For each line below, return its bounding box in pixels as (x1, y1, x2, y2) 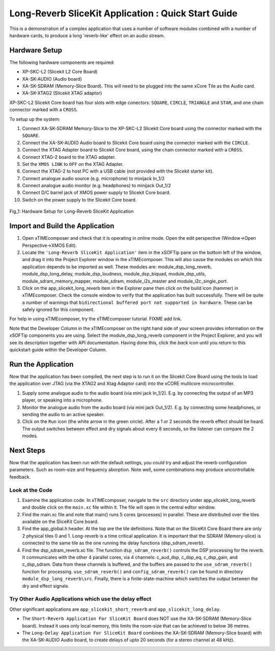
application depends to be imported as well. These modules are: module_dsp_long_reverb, (22, 263, 212, 270)
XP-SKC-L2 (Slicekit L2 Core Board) (22, 69, 98, 75)
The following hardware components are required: (9, 59, 115, 65)
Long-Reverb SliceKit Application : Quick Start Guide (9, 8, 238, 19)
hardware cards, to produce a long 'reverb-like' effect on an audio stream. (9, 32, 165, 38)
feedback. (9, 473, 31, 480)
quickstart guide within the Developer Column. (9, 347, 107, 353)
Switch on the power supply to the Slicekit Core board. (22, 196, 137, 203)
